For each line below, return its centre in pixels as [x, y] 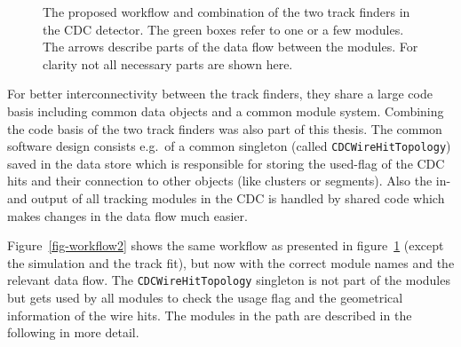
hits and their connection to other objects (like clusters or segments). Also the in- [229, 181]
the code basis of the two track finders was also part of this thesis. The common [225, 128]
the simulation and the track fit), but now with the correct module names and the [231, 262]
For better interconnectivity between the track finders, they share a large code [220, 94]
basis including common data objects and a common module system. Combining [226, 110]
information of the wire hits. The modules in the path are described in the [210, 315]
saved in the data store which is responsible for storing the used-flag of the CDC [226, 163]
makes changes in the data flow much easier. [127, 215]
